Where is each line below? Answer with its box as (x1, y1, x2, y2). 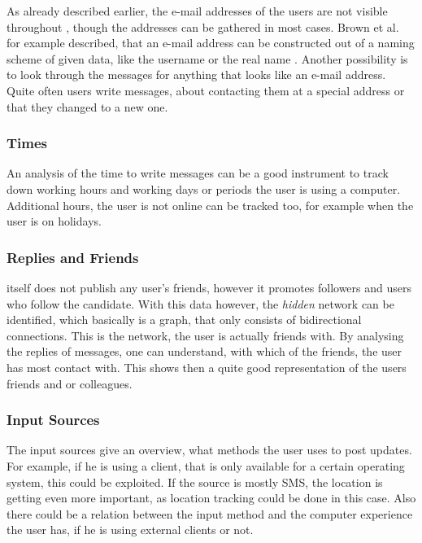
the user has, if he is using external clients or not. (7, 521, 254, 538)
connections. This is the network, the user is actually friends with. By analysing (7, 326, 404, 344)
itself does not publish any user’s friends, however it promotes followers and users (7, 278, 411, 296)
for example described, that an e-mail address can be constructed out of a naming (7, 34, 415, 51)
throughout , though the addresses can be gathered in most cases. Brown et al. (7, 18, 399, 35)
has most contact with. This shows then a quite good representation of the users (7, 358, 407, 375)
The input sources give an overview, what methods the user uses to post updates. (7, 441, 412, 458)
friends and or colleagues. (7, 374, 133, 392)
